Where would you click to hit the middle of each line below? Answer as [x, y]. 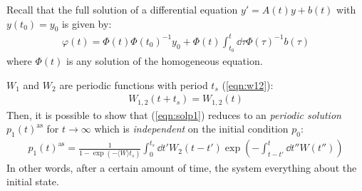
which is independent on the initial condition [191, 129]
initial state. [33, 181]
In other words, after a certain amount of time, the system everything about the [182, 167]
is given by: [87, 23]
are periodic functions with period [134, 84]
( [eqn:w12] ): [248, 84]
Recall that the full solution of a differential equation [122, 9]
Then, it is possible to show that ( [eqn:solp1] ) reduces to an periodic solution [174, 114]
